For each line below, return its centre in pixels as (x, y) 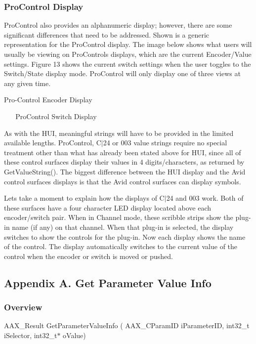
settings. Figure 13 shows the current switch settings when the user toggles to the (128, 64)
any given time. (27, 83)
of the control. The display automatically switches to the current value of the (121, 246)
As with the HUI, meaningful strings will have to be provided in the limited (119, 133)
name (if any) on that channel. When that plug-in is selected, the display (123, 227)
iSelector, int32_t (31, 335)
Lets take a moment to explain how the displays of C (84, 198)
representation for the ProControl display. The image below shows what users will (128, 44)
